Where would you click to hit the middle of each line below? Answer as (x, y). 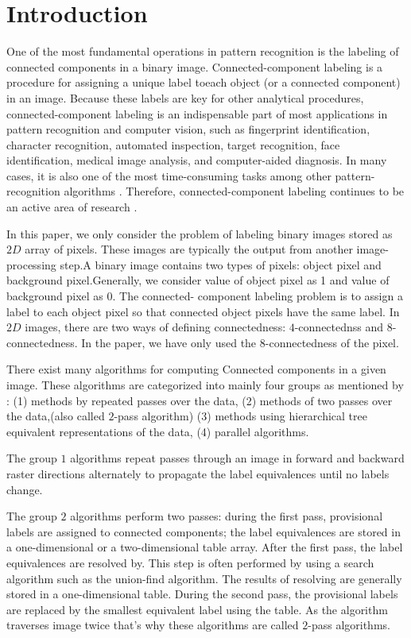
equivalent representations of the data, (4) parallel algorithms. (158, 431)
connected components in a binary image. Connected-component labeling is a (195, 66)
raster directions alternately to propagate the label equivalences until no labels (198, 473)
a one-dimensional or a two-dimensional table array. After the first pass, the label (205, 547)
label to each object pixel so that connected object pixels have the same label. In (203, 311)
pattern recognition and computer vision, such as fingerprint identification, (188, 129)
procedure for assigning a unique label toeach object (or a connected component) (204, 82)
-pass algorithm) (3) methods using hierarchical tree (240, 416)
